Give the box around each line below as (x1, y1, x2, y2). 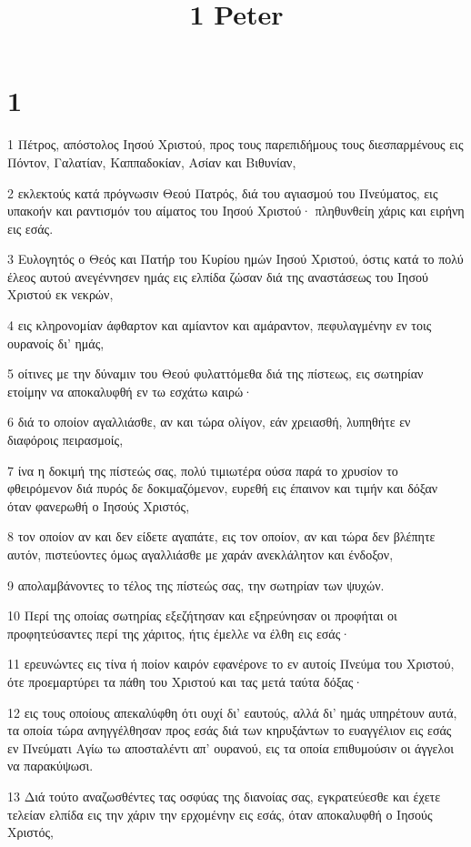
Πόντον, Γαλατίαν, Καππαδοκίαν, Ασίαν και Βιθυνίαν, (7, 152, 296, 171)
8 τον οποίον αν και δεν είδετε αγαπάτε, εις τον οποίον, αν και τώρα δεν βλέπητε (7, 527, 436, 546)
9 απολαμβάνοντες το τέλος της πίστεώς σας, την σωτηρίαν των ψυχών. (7, 575, 385, 594)
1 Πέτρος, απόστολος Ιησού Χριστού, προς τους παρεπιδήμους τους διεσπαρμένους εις (7, 135, 464, 154)
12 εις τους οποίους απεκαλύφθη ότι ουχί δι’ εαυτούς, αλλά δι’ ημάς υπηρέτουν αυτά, (7, 702, 457, 721)
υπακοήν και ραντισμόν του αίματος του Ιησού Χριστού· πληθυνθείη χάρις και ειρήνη (7, 201, 465, 220)
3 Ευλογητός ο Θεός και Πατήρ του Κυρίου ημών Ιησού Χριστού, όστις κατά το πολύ (7, 249, 464, 268)
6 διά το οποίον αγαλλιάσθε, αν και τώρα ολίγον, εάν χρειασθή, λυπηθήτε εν (7, 412, 411, 431)
